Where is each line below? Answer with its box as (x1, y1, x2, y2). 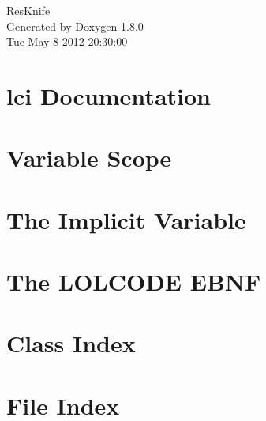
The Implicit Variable (6, 203, 246, 235)
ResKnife (6, 2, 51, 18)
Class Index (6, 327, 136, 359)
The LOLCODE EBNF (6, 265, 261, 298)
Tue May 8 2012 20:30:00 (6, 33, 128, 50)
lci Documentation (6, 79, 211, 111)
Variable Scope (6, 141, 172, 174)
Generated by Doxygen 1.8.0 (6, 17, 144, 34)
